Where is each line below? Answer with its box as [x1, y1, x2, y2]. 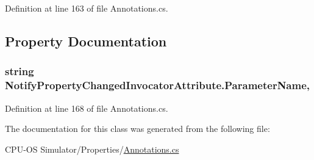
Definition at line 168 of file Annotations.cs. [5, 101, 168, 114]
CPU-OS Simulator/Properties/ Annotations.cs [5, 142, 179, 155]
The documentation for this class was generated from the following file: [5, 122, 270, 135]
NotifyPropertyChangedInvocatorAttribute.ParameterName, [5, 78, 310, 93]
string [5, 64, 34, 79]
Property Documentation [5, 31, 167, 50]
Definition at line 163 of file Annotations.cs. [5, 2, 168, 14]
